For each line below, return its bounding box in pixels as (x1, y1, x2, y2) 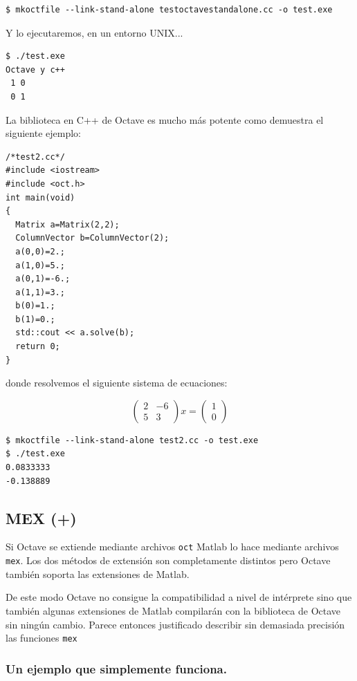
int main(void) (6, 192, 75, 203)
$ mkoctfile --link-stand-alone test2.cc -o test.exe (6, 435, 259, 445)
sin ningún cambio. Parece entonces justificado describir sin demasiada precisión (6, 617, 345, 631)
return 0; (15, 342, 60, 352)
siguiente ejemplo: (6, 126, 81, 140)
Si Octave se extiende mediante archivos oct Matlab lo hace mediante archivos (6, 539, 339, 554)
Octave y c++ (6, 64, 65, 75)
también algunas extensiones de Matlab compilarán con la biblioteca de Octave (6, 603, 341, 617)
